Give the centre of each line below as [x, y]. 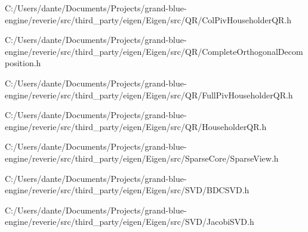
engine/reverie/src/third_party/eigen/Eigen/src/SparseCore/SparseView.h [142, 158]
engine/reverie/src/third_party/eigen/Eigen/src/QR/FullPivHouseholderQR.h [149, 95]
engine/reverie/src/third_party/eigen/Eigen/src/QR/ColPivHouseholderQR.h [148, 19]
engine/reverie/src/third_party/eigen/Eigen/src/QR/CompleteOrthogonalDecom [154, 51]
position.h [23, 63]
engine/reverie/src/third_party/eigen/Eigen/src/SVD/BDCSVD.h [127, 190]
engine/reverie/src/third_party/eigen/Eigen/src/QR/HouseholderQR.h [136, 126]
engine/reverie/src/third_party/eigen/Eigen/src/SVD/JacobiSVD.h [130, 222]
